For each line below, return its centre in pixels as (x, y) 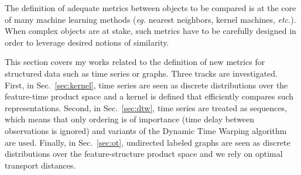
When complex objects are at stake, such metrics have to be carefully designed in (150, 31)
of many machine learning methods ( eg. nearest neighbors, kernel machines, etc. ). (150, 19)
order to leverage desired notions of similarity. (87, 42)
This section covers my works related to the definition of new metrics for (135, 62)
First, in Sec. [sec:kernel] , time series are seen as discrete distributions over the (146, 85)
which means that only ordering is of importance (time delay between (130, 119)
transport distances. (40, 165)
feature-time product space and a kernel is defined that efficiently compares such (149, 96)
